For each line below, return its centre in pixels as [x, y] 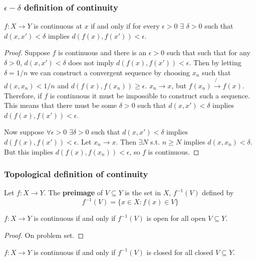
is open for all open [176, 218]
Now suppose [24, 132]
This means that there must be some [61, 105]
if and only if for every [125, 26]
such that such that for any [208, 52]
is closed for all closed [180, 252]
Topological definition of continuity [76, 174]
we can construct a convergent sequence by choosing [110, 72]
